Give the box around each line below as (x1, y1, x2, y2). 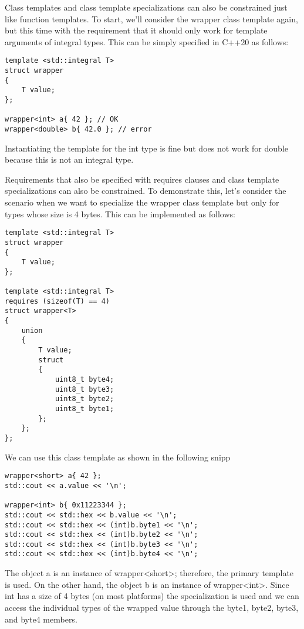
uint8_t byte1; (55, 405, 114, 413)
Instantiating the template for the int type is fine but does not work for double (5, 142, 288, 154)
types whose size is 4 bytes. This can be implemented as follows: (5, 207, 235, 220)
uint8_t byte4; (55, 375, 114, 384)
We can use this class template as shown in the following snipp (5, 450, 231, 463)
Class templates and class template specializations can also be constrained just (5, 1, 288, 13)
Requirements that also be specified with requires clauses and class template (5, 173, 279, 185)
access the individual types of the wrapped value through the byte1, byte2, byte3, (5, 601, 299, 613)
